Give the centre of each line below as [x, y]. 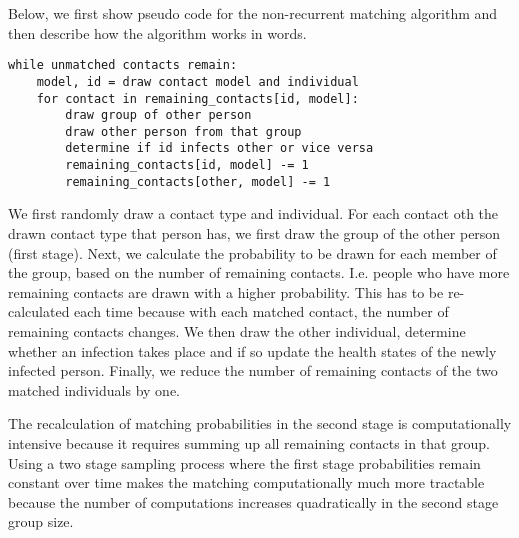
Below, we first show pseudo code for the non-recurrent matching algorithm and [253, 13]
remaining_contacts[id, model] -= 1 [187, 165]
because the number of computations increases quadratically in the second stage [253, 501]
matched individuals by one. [94, 389]
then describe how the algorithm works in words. [157, 32]
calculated [39, 311]
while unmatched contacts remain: [123, 65]
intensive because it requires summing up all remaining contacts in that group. [249, 442]
